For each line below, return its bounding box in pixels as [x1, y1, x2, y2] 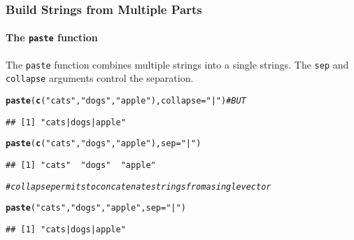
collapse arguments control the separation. [6, 71, 194, 85]
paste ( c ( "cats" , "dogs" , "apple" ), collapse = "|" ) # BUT [6, 96, 246, 106]
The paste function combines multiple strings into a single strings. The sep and [6, 57, 349, 71]
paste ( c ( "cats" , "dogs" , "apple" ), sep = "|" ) [6, 139, 201, 149]
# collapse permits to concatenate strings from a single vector [6, 181, 271, 192]
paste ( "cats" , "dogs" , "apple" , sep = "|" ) [6, 203, 186, 213]
